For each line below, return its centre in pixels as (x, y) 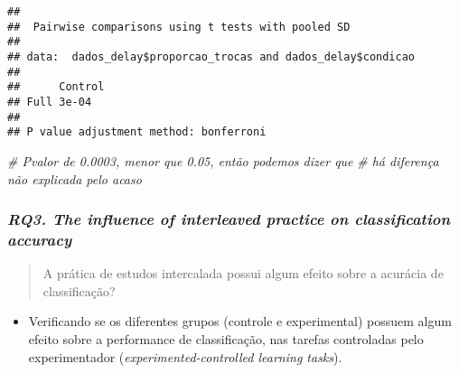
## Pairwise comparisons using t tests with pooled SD (179, 27)
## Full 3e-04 (50, 102)
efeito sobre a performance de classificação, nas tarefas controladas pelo (226, 339)
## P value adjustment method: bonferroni (137, 132)
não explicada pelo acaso (75, 178)
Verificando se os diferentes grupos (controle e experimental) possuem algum (240, 321)
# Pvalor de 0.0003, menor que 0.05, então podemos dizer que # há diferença (223, 160)
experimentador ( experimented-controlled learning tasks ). (185, 356)
